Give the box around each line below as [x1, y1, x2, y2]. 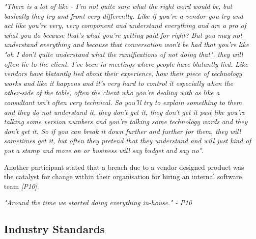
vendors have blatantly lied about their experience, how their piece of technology [4, 68, 242, 79]
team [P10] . [4, 181, 39, 191]
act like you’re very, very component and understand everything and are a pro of [4, 20, 246, 30]
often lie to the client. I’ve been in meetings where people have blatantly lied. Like [4, 58, 248, 69]
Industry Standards [4, 221, 105, 237]
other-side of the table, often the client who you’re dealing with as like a [4, 87, 220, 98]
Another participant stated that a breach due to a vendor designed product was [4, 161, 244, 172]
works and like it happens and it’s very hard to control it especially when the [4, 78, 233, 88]
